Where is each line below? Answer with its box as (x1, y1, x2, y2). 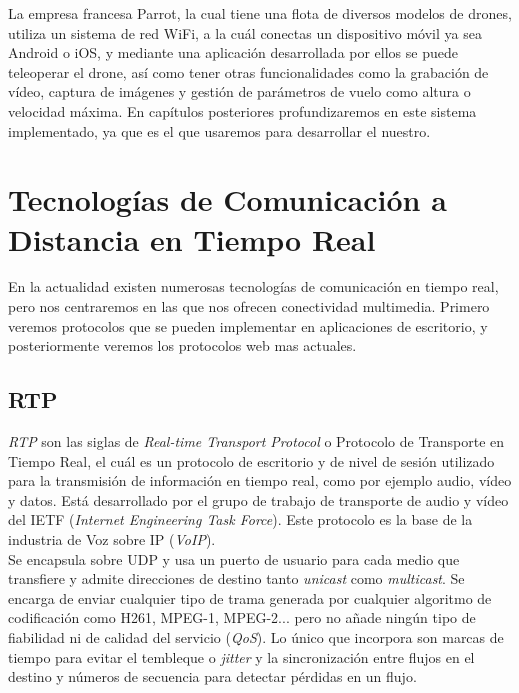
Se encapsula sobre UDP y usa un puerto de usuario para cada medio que (8, 548, 460, 569)
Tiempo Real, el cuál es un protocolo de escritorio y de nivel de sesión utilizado (8, 450, 495, 471)
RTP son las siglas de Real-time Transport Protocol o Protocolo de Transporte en (8, 431, 505, 452)
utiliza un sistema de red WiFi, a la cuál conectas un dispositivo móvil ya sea (8, 22, 482, 43)
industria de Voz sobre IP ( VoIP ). (8, 529, 216, 550)
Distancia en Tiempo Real (8, 218, 376, 259)
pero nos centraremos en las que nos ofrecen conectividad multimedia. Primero (8, 296, 490, 317)
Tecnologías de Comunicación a (8, 179, 447, 220)
